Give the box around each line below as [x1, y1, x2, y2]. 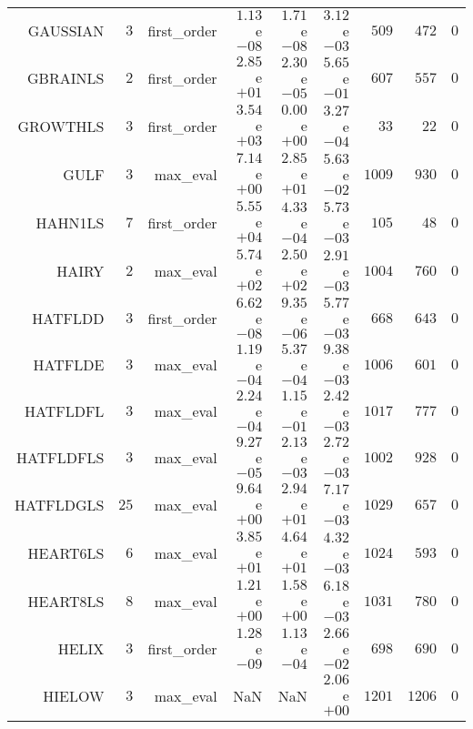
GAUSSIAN [27, 20, 105, 41]
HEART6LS [27, 542, 105, 563]
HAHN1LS [35, 212, 105, 233]
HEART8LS [27, 591, 105, 612]
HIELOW [43, 685, 105, 706]
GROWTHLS [17, 116, 105, 137]
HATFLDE [33, 354, 105, 375]
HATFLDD [32, 308, 105, 329]
